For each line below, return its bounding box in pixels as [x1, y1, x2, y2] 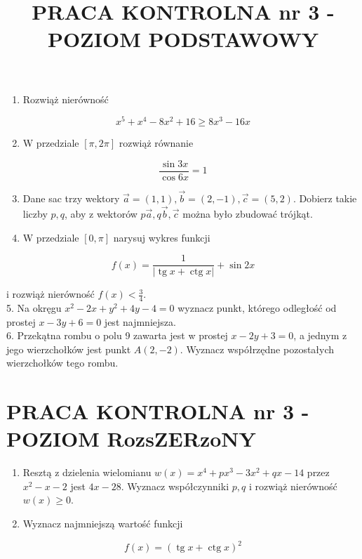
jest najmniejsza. [104, 314, 176, 329]
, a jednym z [293, 328, 347, 343]
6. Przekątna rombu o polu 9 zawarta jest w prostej [6, 328, 228, 343]
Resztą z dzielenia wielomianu [22, 465, 152, 480]
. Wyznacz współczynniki [121, 478, 229, 493]
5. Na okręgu [6, 301, 62, 315]
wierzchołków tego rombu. [6, 355, 119, 370]
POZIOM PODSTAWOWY [47, 25, 319, 53]
